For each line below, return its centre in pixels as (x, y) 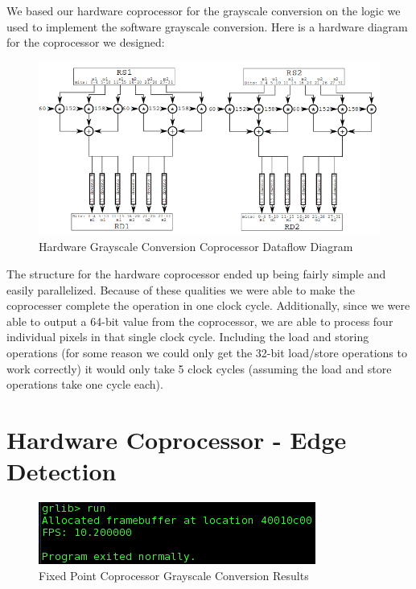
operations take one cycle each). (85, 384)
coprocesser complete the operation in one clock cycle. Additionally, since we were (208, 305)
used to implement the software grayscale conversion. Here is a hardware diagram (207, 26)
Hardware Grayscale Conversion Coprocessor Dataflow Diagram (196, 247)
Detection (62, 471)
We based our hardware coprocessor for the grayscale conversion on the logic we (204, 10)
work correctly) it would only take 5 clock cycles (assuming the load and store (199, 368)
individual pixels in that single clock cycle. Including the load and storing (188, 337)
